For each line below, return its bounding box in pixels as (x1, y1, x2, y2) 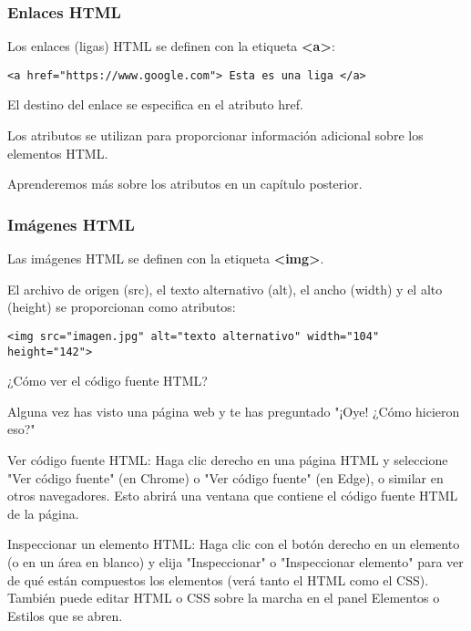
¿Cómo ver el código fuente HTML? (7, 371, 208, 390)
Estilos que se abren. (7, 605, 123, 625)
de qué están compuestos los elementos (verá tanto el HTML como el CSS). (7, 570, 429, 589)
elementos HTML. (7, 143, 108, 162)
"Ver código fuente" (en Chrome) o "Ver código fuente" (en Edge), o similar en (7, 468, 444, 487)
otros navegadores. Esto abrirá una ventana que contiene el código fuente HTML (7, 486, 458, 505)
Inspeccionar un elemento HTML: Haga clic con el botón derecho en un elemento (7, 534, 460, 553)
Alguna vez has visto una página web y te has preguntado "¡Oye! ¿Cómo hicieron (7, 401, 460, 420)
